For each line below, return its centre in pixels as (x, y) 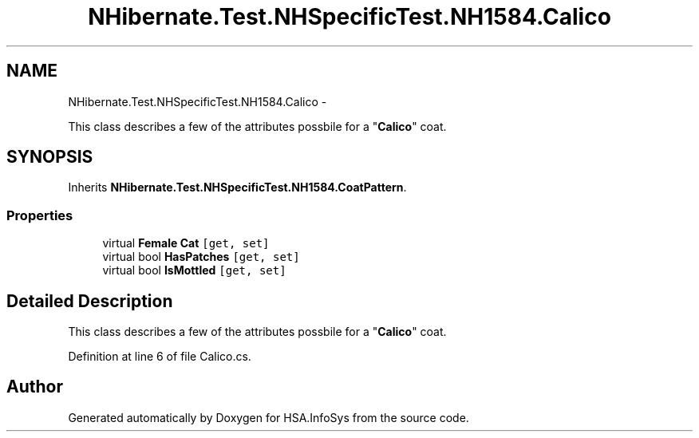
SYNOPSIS (50, 157)
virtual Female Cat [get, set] (186, 243)
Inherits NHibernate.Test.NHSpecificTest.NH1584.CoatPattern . (237, 187)
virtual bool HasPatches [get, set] (201, 257)
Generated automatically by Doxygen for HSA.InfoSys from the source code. (269, 417)
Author (35, 387)
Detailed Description (90, 301)
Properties (40, 215)
